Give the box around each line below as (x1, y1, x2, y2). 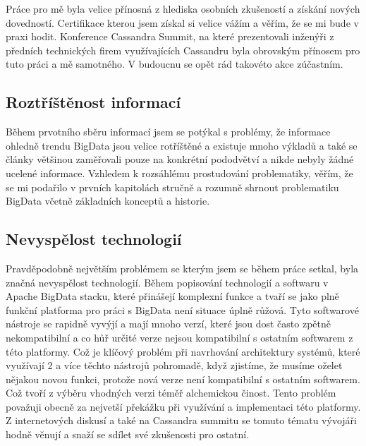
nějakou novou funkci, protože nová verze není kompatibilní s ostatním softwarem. (6, 371, 360, 386)
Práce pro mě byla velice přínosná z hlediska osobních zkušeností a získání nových (6, 1, 360, 16)
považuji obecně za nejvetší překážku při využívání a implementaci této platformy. (6, 399, 361, 414)
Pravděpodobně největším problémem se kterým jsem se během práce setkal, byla (6, 260, 359, 275)
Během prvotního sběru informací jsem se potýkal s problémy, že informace (6, 124, 331, 139)
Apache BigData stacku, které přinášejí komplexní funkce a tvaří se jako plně (6, 289, 339, 303)
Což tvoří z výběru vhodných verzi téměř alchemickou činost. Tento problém (6, 385, 336, 400)
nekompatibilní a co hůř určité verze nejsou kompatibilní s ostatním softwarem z (6, 330, 353, 344)
